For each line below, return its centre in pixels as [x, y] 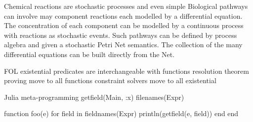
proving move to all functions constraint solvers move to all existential [110, 80]
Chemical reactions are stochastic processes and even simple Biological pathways [126, 6]
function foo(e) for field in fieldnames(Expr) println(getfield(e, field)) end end [121, 113]
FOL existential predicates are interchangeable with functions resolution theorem [126, 71]
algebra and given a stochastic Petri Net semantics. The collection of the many [123, 45]
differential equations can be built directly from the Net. [89, 54]
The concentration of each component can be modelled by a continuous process [124, 25]
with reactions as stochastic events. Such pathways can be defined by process [121, 35]
